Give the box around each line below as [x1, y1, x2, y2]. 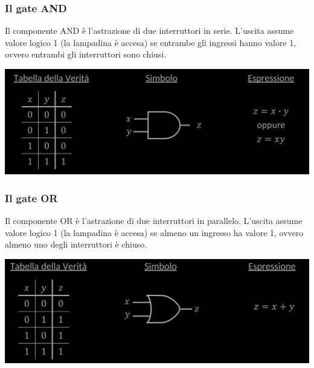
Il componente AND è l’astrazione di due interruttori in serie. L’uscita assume [5, 24, 294, 37]
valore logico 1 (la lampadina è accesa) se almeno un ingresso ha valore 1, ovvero [5, 226, 304, 238]
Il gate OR [5, 190, 58, 205]
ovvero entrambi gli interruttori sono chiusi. [5, 48, 167, 61]
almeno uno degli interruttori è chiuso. [5, 238, 147, 251]
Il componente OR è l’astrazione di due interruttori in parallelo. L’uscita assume [5, 214, 303, 227]
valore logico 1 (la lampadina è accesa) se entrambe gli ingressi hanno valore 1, [5, 36, 296, 48]
